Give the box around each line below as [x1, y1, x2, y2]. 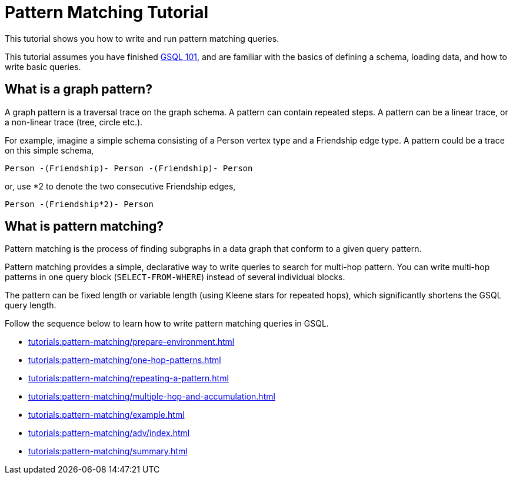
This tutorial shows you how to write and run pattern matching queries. [5, 33, 279, 44]
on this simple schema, [5, 145, 94, 155]
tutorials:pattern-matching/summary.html [28, 446, 188, 457]
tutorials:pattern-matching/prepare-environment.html [28, 337, 235, 347]
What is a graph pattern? [5, 82, 152, 97]
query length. [5, 300, 56, 311]
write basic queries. [5, 61, 81, 72]
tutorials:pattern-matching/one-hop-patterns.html [28, 355, 221, 365]
